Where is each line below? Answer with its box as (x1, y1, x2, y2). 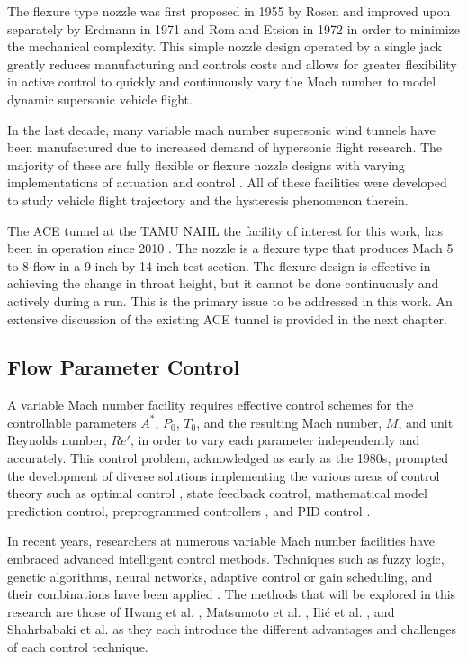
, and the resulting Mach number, (196, 413, 382, 431)
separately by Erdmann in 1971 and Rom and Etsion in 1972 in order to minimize (7, 19, 460, 38)
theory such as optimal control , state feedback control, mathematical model (7, 484, 427, 503)
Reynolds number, (7, 431, 107, 449)
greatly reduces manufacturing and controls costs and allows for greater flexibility (7, 54, 457, 73)
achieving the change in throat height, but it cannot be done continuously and (7, 274, 439, 293)
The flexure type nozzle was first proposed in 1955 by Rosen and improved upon (7, 2, 451, 20)
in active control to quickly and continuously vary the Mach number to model (7, 72, 436, 91)
